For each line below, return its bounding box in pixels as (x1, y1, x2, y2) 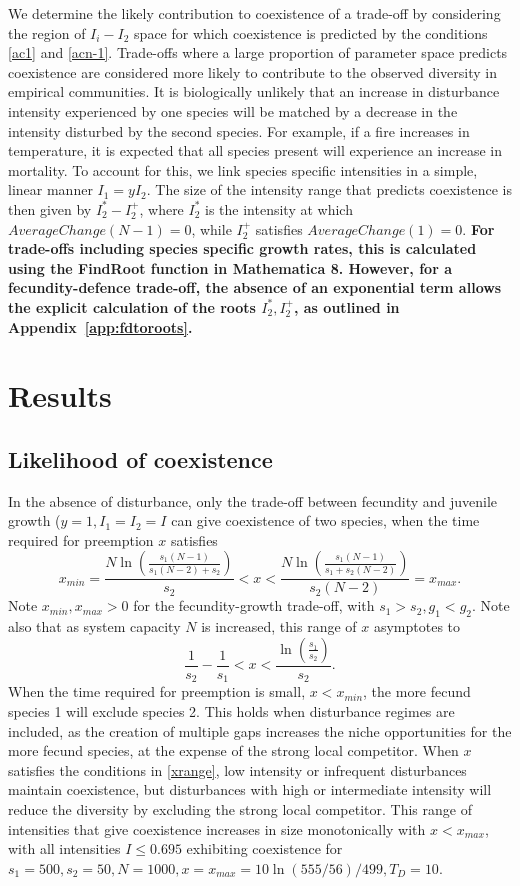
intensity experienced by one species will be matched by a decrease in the (8, 100, 458, 121)
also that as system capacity (8, 616, 181, 637)
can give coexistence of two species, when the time (171, 510, 480, 531)
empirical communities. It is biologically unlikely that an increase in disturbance (8, 81, 500, 102)
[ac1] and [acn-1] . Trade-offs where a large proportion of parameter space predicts (8, 42, 508, 63)
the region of (8, 22, 86, 43)
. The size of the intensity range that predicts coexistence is (146, 179, 512, 200)
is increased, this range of (201, 616, 357, 637)
